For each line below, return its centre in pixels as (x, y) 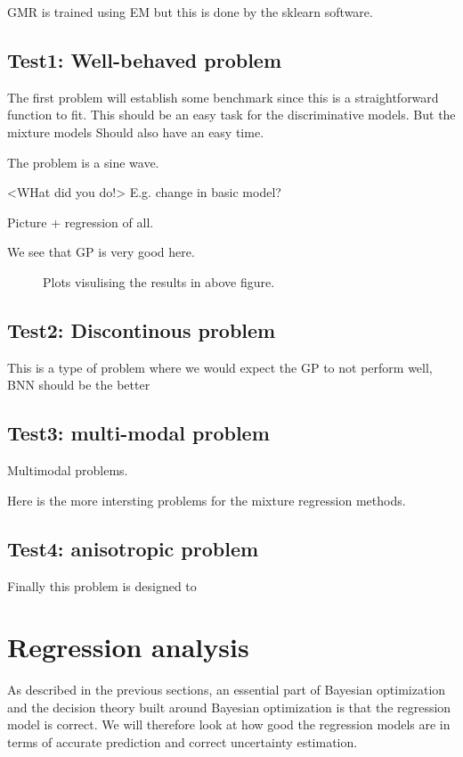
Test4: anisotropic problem (133, 548)
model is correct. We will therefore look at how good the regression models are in (229, 724)
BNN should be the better (79, 385)
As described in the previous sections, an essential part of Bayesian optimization (227, 690)
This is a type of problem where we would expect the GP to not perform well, (220, 367)
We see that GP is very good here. (101, 252)
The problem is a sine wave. (83, 162)
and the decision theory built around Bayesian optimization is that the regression (229, 707)
